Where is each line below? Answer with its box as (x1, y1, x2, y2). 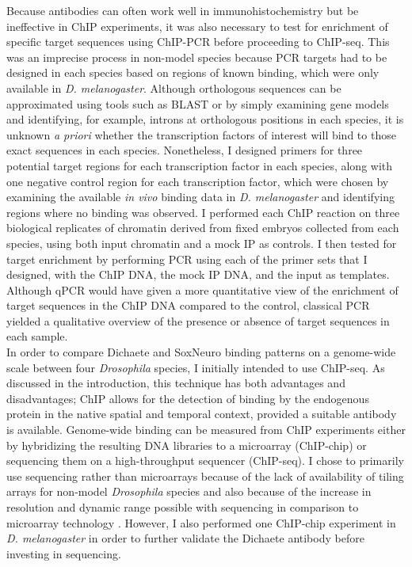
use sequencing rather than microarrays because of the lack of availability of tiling (6, 467, 404, 484)
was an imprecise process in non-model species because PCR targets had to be (6, 48, 387, 65)
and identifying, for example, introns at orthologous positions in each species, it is (6, 111, 404, 127)
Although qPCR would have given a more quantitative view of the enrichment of (6, 281, 399, 298)
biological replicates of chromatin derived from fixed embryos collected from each (6, 219, 399, 236)
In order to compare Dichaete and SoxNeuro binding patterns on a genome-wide (6, 344, 396, 360)
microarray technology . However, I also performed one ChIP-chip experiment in (6, 514, 396, 531)
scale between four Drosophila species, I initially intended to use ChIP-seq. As (6, 359, 385, 375)
